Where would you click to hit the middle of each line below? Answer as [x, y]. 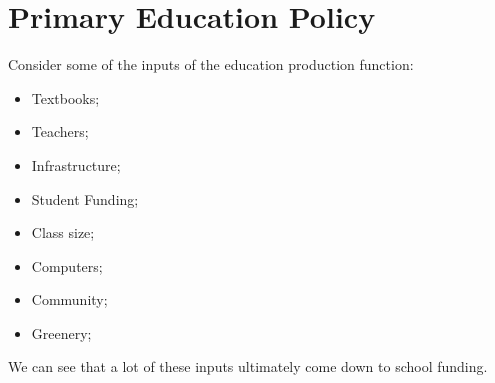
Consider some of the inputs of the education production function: [211, 64]
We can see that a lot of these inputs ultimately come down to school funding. [248, 366]
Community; [69, 299]
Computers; [67, 265]
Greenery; [61, 332]
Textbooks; [65, 97]
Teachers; [60, 131]
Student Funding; [85, 198]
